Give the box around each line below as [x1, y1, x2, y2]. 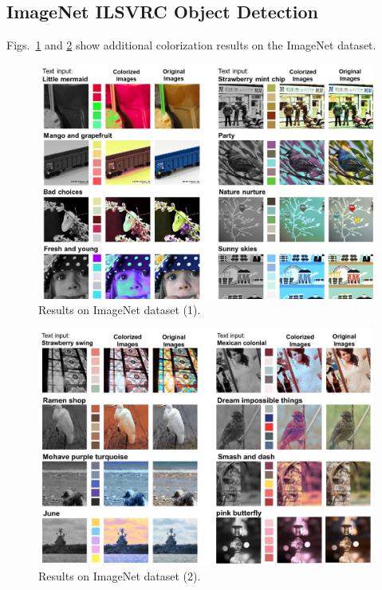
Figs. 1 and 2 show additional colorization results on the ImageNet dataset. [6, 37, 376, 53]
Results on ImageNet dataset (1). [38, 301, 201, 318]
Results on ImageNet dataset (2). [38, 568, 201, 584]
